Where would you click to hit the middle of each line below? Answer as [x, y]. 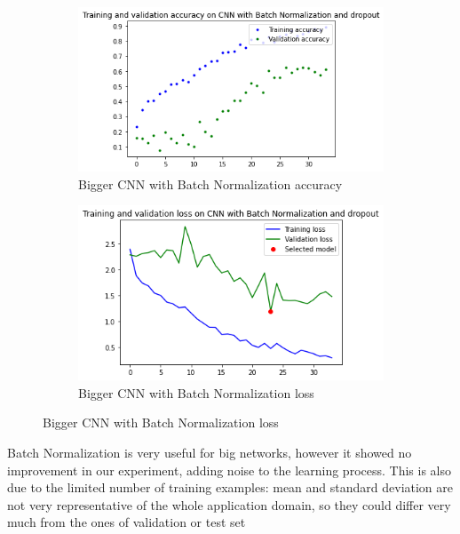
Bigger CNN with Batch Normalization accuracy [210, 183]
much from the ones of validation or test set [127, 522]
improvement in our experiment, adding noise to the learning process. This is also [229, 470]
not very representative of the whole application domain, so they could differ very [229, 504]
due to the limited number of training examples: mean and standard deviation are [230, 487]
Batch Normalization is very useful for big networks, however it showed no [210, 452]
